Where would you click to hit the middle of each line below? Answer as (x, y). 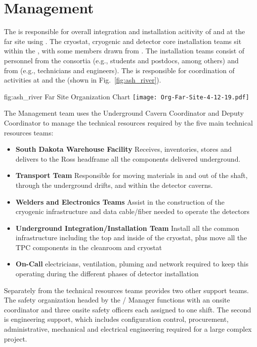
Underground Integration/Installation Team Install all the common (128, 228)
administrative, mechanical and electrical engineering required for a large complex (128, 329)
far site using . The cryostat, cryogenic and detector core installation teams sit (123, 41)
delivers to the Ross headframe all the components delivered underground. (128, 158)
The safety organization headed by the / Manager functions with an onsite (117, 300)
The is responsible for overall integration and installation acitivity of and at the (125, 31)
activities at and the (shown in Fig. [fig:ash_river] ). (83, 80)
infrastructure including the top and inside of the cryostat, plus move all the (131, 238)
